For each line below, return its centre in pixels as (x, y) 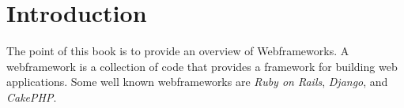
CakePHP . (32, 97)
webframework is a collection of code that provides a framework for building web (202, 66)
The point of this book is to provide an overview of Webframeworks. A (178, 51)
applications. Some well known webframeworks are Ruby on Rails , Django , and (197, 82)
